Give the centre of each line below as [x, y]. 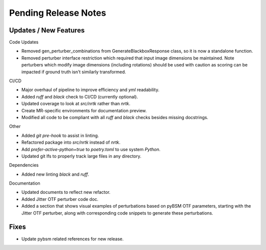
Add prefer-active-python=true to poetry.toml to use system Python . [91, 149]
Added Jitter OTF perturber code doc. [60, 199]
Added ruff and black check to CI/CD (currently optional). [80, 96]
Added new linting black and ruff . [55, 174]
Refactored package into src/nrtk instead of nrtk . [71, 142]
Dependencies [24, 165]
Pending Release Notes [58, 13]
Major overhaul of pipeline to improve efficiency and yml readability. [90, 90]
